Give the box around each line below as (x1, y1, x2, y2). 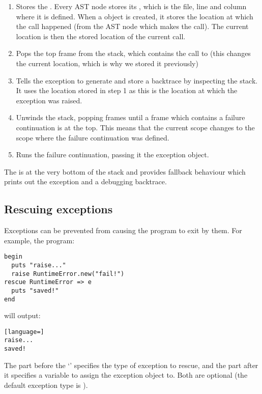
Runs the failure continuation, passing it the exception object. (16, 149, 209, 160)
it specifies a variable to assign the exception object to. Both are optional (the (4, 370, 248, 380)
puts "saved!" (11, 287, 59, 294)
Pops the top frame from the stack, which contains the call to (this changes (16, 48, 251, 59)
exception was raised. (16, 95, 82, 105)
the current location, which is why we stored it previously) (16, 58, 198, 68)
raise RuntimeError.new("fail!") (11, 270, 125, 277)
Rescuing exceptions (4, 201, 113, 217)
